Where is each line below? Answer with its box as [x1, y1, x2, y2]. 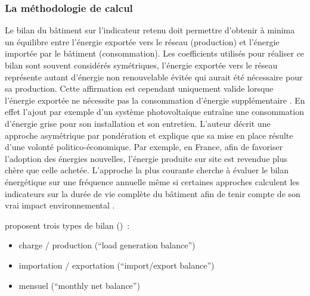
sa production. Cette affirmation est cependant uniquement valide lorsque [5, 82, 274, 95]
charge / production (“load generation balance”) [18, 239, 196, 251]
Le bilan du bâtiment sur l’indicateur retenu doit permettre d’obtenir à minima [5, 24, 295, 36]
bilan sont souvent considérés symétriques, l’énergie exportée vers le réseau [5, 59, 278, 71]
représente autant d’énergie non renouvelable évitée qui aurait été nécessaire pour [5, 70, 303, 83]
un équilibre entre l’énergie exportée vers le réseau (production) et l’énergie [5, 35, 280, 48]
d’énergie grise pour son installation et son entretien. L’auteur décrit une [5, 117, 271, 129]
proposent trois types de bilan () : [5, 219, 130, 231]
